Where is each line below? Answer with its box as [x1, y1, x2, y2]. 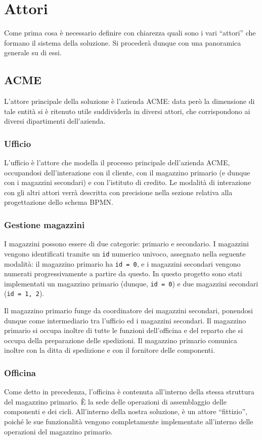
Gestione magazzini [4, 218, 85, 231]
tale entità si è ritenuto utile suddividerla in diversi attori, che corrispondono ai [4, 105, 250, 116]
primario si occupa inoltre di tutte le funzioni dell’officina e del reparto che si [4, 325, 243, 336]
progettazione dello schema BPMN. [4, 197, 113, 207]
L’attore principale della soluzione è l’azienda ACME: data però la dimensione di [4, 96, 255, 106]
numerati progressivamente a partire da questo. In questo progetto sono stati [4, 268, 242, 279]
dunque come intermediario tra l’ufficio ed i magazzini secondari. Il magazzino [4, 315, 246, 325]
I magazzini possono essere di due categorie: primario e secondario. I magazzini [4, 238, 249, 249]
